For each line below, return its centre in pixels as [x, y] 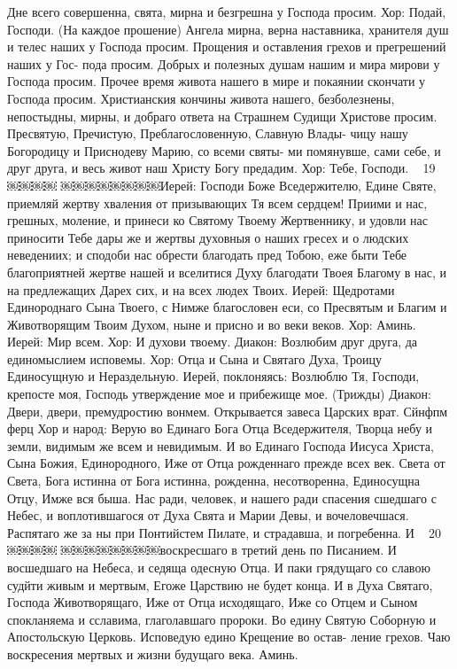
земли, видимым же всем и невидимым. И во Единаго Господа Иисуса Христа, [221, 445]
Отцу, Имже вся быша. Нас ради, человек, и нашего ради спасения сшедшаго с [222, 498]
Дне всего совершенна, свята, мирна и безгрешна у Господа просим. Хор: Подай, [227, 12]
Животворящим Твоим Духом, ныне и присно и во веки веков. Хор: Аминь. [212, 324]
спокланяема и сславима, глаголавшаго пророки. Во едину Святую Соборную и [222, 619]
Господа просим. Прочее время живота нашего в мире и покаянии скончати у [217, 81]
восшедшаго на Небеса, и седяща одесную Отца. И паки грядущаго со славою [219, 567]
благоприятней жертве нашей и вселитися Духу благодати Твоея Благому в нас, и [227, 272]
